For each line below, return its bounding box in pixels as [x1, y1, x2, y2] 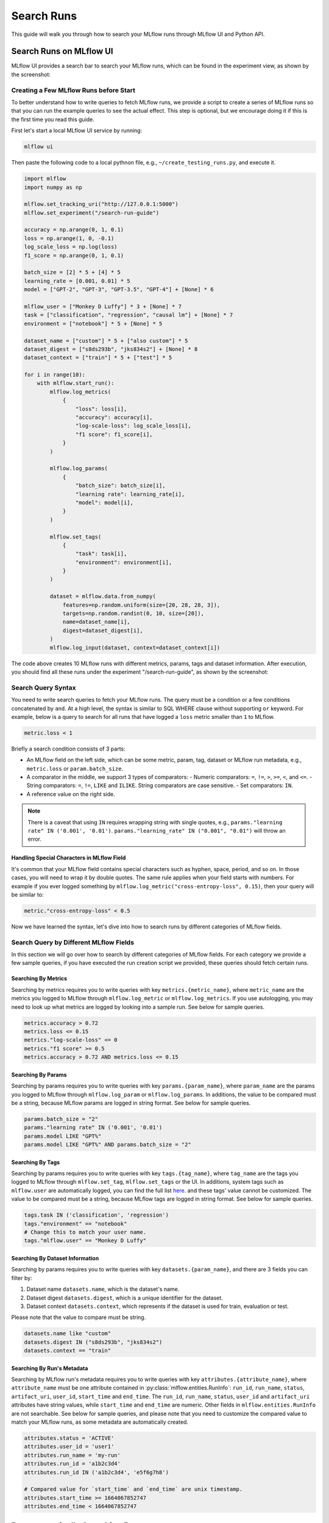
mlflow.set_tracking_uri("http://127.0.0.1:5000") [24, 201, 179, 208]
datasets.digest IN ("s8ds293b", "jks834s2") [24, 1338, 163, 1346]
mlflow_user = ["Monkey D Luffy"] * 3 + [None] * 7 [24, 303, 182, 310]
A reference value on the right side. [26, 790, 116, 797]
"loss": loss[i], [75, 405, 127, 412]
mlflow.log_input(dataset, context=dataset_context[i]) [49, 644, 221, 651]
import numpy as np [24, 183, 82, 191]
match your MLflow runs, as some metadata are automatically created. [11, 1418, 189, 1426]
